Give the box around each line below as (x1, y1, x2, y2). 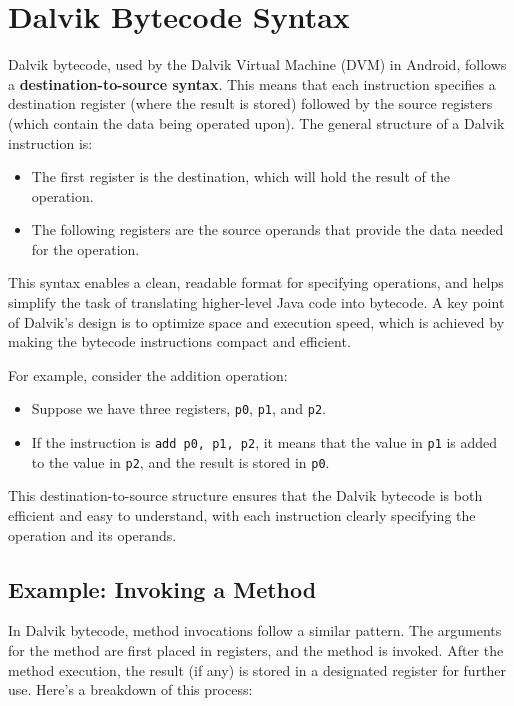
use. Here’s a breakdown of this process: (8, 679, 253, 700)
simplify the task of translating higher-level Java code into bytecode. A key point (8, 292, 505, 313)
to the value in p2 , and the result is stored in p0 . (31, 451, 330, 472)
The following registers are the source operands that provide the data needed (31, 219, 504, 240)
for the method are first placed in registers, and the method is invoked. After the (8, 639, 504, 660)
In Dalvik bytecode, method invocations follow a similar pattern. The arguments (8, 620, 502, 641)
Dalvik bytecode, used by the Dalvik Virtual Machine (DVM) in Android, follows (8, 54, 507, 75)
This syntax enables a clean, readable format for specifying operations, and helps (8, 272, 504, 293)
